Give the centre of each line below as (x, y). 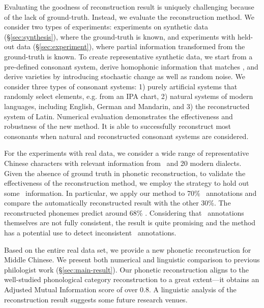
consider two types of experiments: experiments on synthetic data (106, 27)
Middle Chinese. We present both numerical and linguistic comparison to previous (132, 260)
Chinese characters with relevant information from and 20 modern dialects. (123, 163)
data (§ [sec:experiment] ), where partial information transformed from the (131, 46)
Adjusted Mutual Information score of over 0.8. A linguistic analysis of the (120, 289)
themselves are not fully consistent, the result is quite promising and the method (130, 223)
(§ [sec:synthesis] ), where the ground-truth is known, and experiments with (120, 36)
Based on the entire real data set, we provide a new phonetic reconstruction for (128, 249)
